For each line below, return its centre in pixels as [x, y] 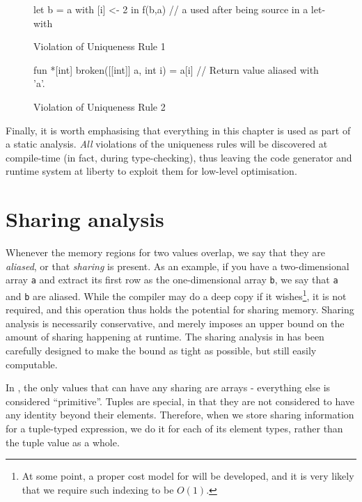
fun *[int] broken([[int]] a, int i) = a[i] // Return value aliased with [176, 69]
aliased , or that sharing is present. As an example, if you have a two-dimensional [178, 266]
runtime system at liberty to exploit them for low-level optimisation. [151, 171]
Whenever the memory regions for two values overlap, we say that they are [165, 252]
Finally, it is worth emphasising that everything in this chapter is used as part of [178, 130]
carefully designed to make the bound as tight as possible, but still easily [161, 350]
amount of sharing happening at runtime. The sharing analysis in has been [165, 337]
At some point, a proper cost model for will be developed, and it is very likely [188, 476]
